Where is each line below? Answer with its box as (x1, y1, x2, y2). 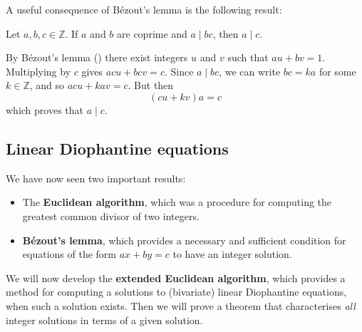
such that (227, 50, 269, 65)
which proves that (6, 102, 84, 117)
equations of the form (22, 247, 116, 261)
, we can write (219, 63, 281, 78)
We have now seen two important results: (6, 170, 186, 185)
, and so (29, 78, 65, 93)
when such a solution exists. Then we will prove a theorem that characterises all (6, 298, 356, 313)
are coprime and (117, 26, 187, 41)
